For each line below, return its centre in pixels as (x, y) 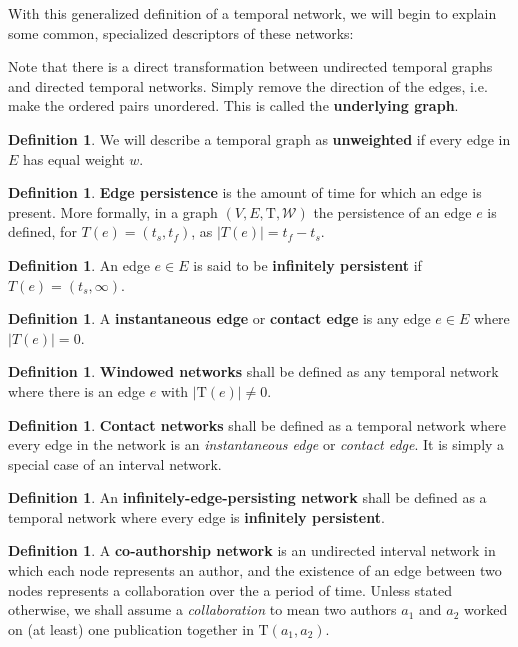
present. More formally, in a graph (113, 211)
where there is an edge (77, 390)
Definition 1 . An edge (79, 264)
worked (486, 609)
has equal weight (74, 158)
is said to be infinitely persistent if (307, 264)
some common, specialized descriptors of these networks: (181, 32)
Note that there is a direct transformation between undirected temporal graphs (250, 66)
